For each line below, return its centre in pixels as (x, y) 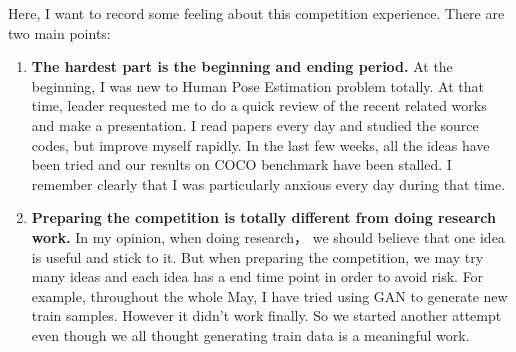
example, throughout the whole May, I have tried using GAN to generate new (269, 295)
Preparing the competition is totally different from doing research (263, 217)
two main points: (59, 32)
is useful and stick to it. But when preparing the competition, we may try (257, 256)
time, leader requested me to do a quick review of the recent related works (259, 105)
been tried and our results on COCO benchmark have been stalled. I (241, 164)
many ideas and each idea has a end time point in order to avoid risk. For (257, 276)
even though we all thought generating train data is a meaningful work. (250, 334)
